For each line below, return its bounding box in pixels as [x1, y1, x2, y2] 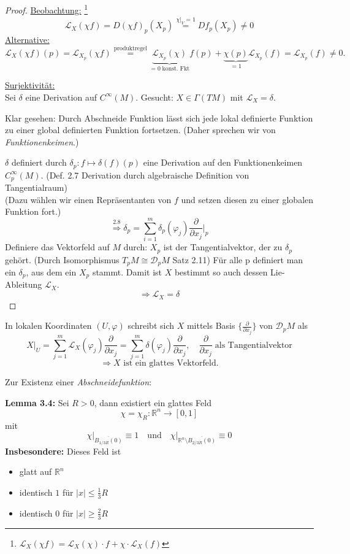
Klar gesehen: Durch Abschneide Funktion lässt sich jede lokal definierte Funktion [5, 111, 313, 124]
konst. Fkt [162, 65, 190, 72]
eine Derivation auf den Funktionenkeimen [143, 156, 303, 169]
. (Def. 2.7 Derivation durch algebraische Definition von [40, 168, 249, 181]
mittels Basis [186, 319, 235, 332]
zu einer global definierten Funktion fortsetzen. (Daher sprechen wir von [5, 123, 276, 136]
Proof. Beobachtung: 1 [5, 2, 88, 16]
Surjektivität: [5, 79, 55, 91]
